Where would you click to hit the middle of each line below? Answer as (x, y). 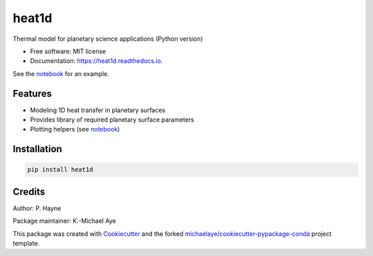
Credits (29, 191)
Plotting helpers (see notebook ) (75, 129)
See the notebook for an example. (61, 73)
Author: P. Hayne (37, 208)
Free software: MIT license (68, 51)
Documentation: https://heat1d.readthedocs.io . (96, 61)
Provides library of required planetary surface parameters (112, 120)
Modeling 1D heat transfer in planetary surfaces (98, 110)
